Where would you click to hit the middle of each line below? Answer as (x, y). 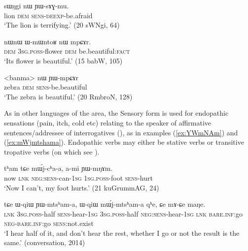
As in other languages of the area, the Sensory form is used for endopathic (116, 113)
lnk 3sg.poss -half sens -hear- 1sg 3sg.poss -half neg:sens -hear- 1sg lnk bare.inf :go (123, 213)
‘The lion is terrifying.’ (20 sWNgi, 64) (62, 25)
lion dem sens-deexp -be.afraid (48, 15)
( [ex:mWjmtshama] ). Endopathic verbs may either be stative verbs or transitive (124, 142)
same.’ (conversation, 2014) (45, 242)
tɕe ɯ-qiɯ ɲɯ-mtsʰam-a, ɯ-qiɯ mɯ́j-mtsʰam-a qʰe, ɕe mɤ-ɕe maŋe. (105, 204)
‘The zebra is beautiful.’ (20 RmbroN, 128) (68, 96)
